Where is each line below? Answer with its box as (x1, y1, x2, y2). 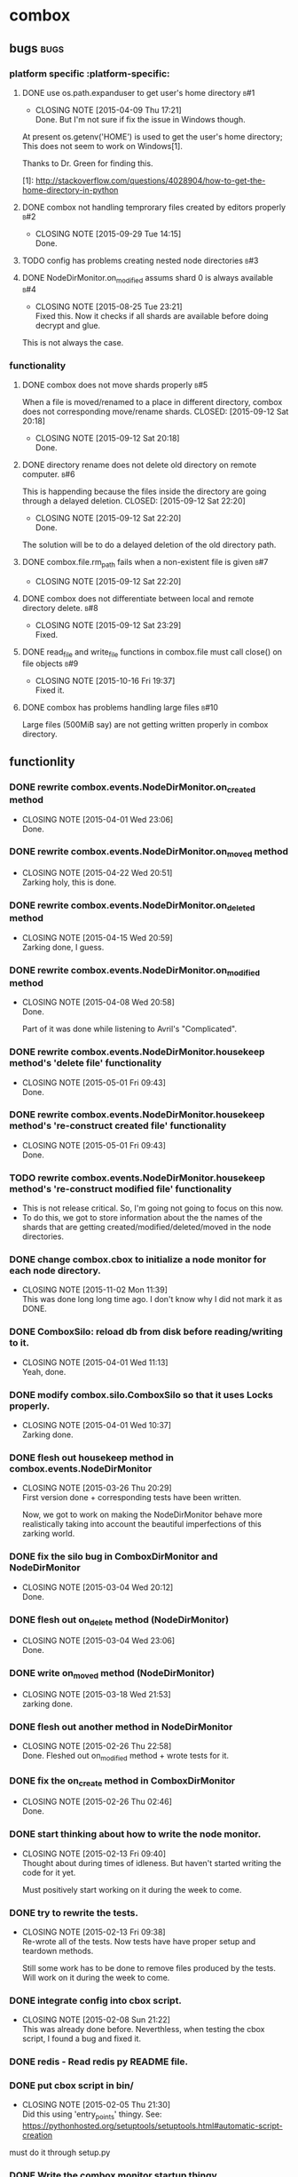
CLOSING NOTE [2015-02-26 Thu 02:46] (21, 1796, 173, 1808)
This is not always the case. (21, 337, 124, 347)
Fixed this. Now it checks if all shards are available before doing (35, 310, 269, 321)
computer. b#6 (21, 468, 75, 480)
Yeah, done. (21, 1366, 67, 1377)
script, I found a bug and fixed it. (21, 2033, 142, 2044)
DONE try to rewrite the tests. (9, 1906, 139, 1919)
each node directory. (9, 1265, 102, 1277)
